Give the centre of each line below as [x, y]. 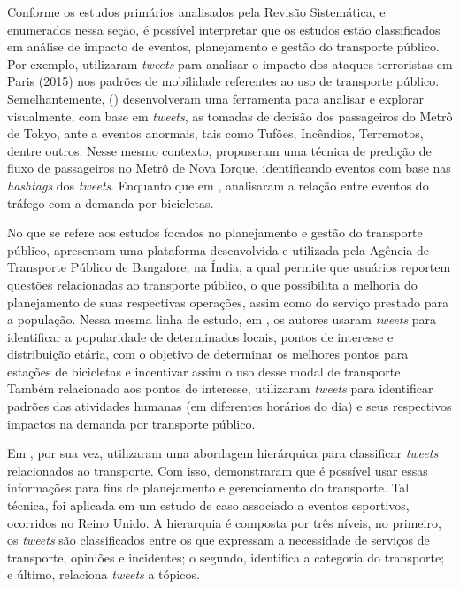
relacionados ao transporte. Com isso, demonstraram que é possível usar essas [218, 470]
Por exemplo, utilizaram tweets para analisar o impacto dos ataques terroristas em [230, 63]
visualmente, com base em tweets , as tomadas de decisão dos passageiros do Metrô [230, 116]
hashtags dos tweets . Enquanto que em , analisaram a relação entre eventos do [218, 185]
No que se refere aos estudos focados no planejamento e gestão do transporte [215, 232]
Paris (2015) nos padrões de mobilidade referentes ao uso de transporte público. [223, 81]
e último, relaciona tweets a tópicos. [103, 574]
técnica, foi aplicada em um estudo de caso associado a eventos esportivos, [208, 505]
